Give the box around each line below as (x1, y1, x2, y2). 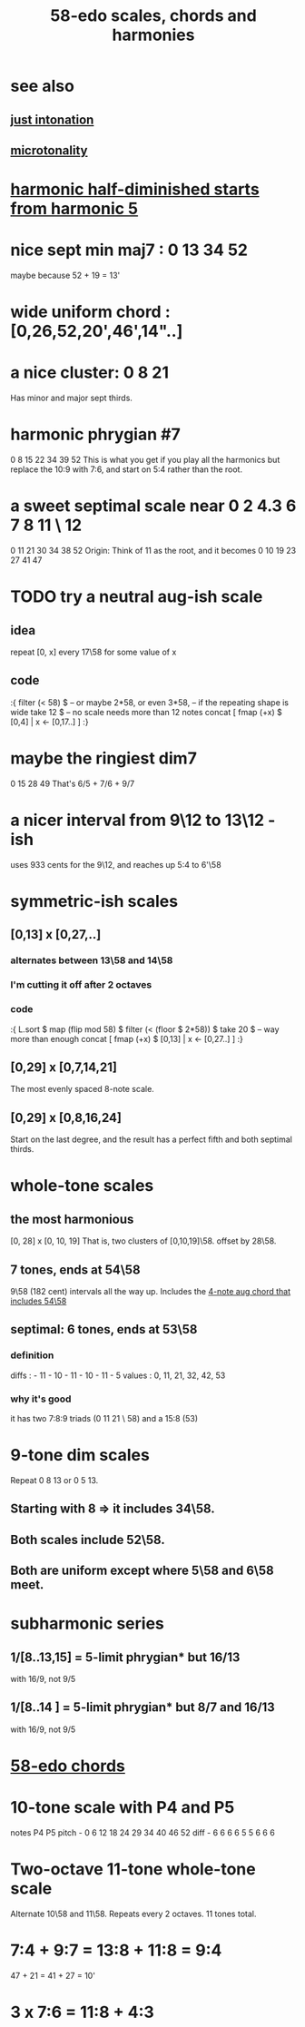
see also (10, 76, 75, 96)
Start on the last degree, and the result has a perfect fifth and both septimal (10, 1134, 293, 1145)
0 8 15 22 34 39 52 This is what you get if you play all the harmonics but (10, 455, 280, 466)
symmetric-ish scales (10, 891, 179, 911)
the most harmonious (10, 1211, 134, 1226)
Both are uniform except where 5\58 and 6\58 (10, 1563, 275, 1579)
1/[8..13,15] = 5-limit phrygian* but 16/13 (10, 1649, 241, 1665)
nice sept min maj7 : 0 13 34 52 (10, 240, 249, 261)
